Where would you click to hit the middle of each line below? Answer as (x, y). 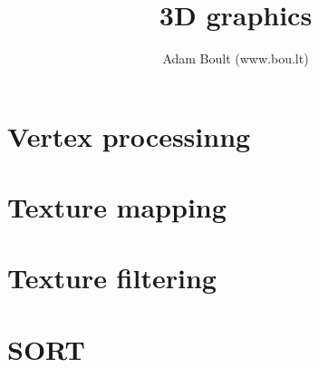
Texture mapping (117, 207)
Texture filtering (112, 278)
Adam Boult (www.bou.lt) (236, 58)
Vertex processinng (129, 136)
